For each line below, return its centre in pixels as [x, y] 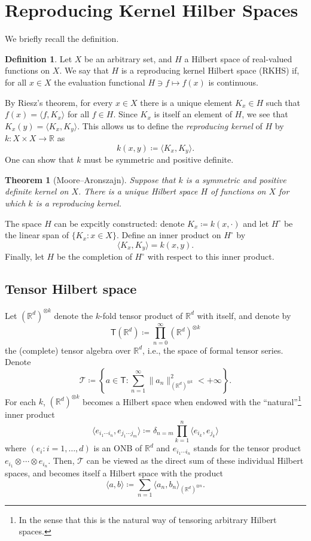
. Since [125, 114]
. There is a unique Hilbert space [138, 191]
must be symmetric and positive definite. [159, 159]
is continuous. [233, 82]
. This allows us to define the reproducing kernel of [170, 125]
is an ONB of [118, 448]
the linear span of [37, 235]
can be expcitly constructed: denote [119, 223]
